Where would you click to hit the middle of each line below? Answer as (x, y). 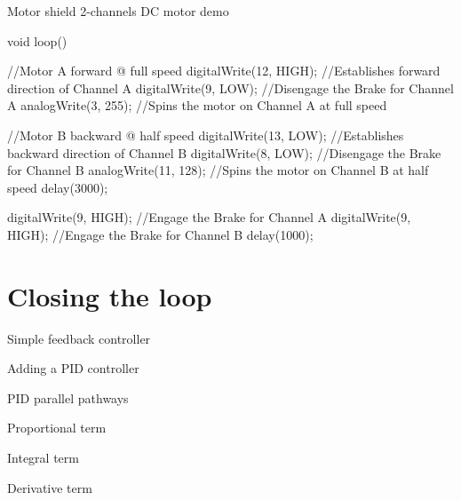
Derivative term (50, 487)
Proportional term (57, 428)
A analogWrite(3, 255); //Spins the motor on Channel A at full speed (197, 105)
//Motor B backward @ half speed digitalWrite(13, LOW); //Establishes (206, 135)
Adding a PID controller (73, 368)
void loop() (37, 40)
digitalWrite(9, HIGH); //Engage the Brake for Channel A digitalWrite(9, (209, 217)
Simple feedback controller (79, 338)
